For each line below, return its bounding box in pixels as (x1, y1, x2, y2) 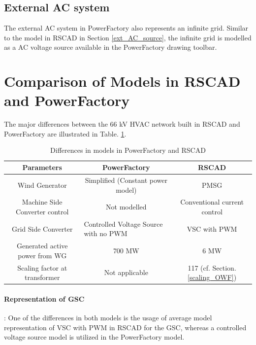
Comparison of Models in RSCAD (4, 71, 241, 91)
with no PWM (84, 228, 128, 239)
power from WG (18, 250, 67, 260)
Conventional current (180, 197, 244, 207)
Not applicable (104, 267, 148, 277)
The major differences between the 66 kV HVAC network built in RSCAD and (4, 119, 240, 129)
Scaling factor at (17, 262, 67, 273)
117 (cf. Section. (188, 262, 236, 273)
